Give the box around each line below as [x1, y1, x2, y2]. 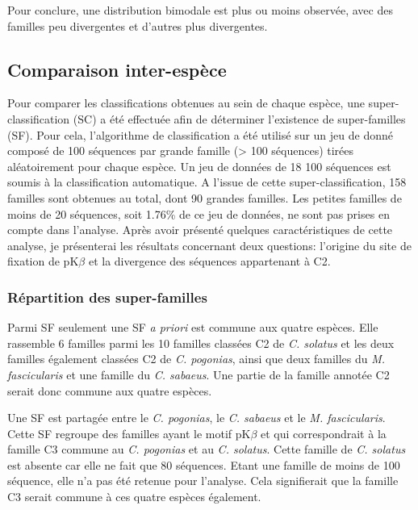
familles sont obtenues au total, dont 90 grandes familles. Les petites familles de [7, 189, 402, 206]
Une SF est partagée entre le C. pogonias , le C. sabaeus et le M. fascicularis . [7, 409, 386, 426]
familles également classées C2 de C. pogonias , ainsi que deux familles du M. [7, 350, 386, 367]
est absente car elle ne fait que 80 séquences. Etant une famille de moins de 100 [7, 456, 400, 473]
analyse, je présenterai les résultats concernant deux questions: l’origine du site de [7, 236, 412, 253]
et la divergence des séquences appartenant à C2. [88, 253, 331, 270]
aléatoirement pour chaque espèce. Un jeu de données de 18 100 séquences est [7, 157, 391, 174]
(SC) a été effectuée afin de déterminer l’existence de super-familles [73, 110, 406, 127]
